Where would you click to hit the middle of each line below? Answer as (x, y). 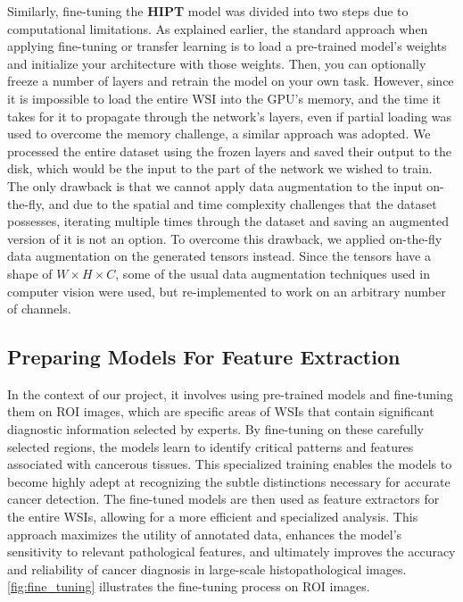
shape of (30, 273)
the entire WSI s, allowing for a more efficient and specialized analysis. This (213, 517)
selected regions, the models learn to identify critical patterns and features (211, 446)
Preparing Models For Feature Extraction (204, 357)
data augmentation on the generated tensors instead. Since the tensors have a (219, 256)
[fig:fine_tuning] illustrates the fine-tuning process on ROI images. (189, 586)
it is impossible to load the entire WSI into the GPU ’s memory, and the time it (224, 98)
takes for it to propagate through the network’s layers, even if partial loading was (229, 116)
